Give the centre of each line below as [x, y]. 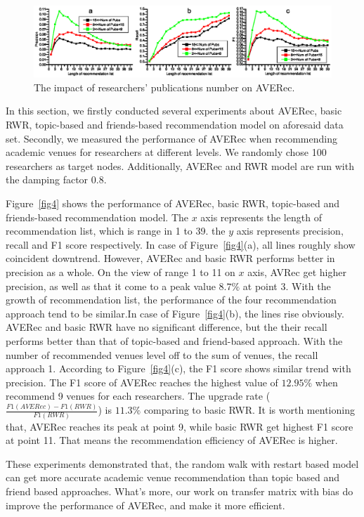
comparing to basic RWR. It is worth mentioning [249, 410]
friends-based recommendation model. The [97, 217]
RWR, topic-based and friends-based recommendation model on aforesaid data [175, 125]
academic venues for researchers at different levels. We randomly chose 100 [166, 152]
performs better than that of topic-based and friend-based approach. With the [174, 340]
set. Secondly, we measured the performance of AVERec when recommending [171, 138]
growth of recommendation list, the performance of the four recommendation [171, 300]
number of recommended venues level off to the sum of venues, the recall [162, 354]
